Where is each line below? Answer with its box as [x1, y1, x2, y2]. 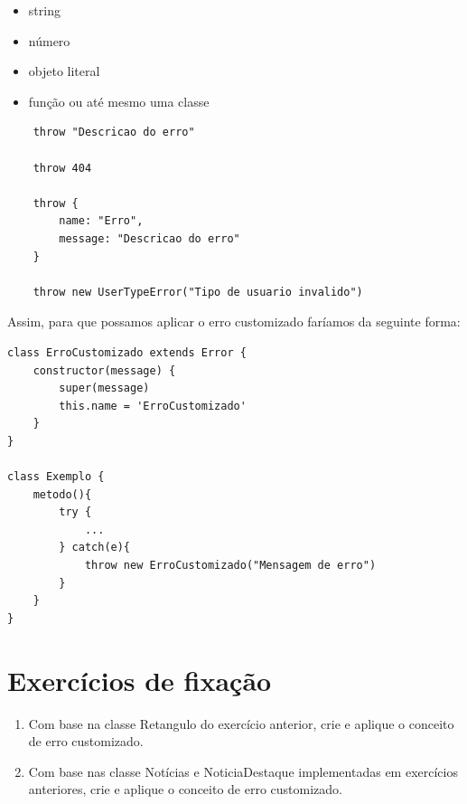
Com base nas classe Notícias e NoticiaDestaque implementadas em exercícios [28, 761, 458, 780]
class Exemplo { [7, 470, 105, 484]
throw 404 [33, 161, 92, 175]
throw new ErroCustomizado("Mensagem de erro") [84, 559, 377, 572]
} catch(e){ [59, 541, 131, 554]
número [28, 31, 70, 50]
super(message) [59, 382, 150, 395]
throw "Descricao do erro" [33, 126, 195, 139]
